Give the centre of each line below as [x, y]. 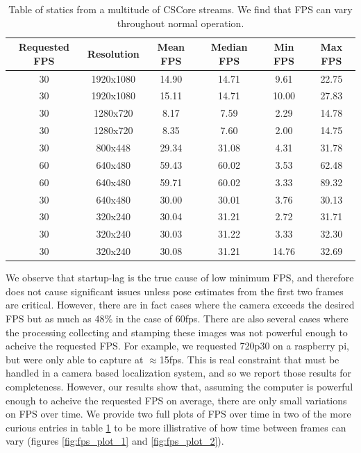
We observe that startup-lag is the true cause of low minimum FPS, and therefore [180, 278]
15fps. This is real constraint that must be [249, 359]
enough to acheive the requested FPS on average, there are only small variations [176, 400]
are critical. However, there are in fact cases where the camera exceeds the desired [180, 305]
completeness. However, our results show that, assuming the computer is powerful [179, 386]
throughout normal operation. [180, 23]
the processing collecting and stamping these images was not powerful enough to [177, 332]
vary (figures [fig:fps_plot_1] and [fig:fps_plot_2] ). [115, 441]
